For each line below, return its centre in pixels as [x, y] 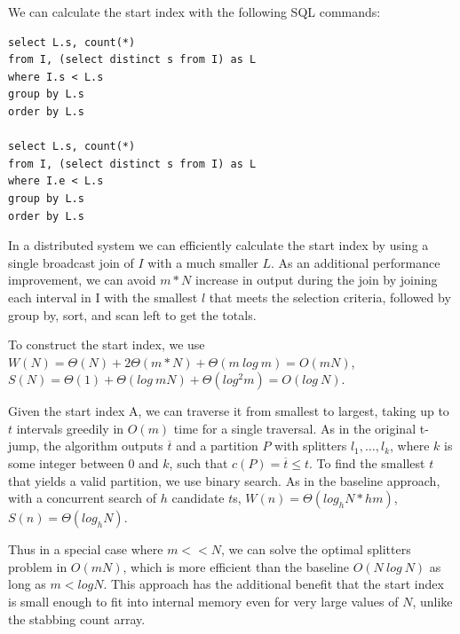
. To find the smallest [367, 463]
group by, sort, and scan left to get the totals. [132, 314]
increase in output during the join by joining [316, 280]
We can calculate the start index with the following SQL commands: [194, 12]
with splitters [311, 446]
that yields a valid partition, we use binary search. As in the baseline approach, [224, 480]
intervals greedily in [70, 428]
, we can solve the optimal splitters [316, 549]
